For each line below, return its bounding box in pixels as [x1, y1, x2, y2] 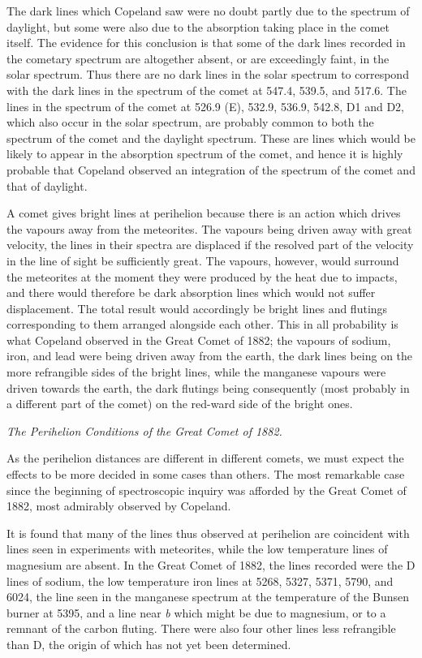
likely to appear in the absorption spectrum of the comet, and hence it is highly [6, 145, 403, 162]
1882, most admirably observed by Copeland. [6, 497, 231, 514]
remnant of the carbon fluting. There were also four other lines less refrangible [6, 620, 396, 637]
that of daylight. [6, 177, 88, 194]
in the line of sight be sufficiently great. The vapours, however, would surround [6, 252, 399, 269]
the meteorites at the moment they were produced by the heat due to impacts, [6, 268, 398, 285]
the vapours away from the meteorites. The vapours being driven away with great [6, 220, 412, 237]
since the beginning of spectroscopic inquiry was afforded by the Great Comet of [6, 481, 407, 498]
